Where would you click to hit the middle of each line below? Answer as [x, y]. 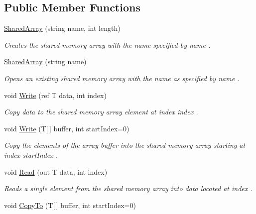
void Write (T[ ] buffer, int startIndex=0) [67, 128]
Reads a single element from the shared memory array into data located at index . [128, 188]
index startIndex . [31, 155]
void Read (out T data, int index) [56, 171]
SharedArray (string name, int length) [62, 28]
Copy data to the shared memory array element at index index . [101, 112]
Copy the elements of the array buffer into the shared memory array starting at [125, 145]
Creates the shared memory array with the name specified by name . [107, 45]
